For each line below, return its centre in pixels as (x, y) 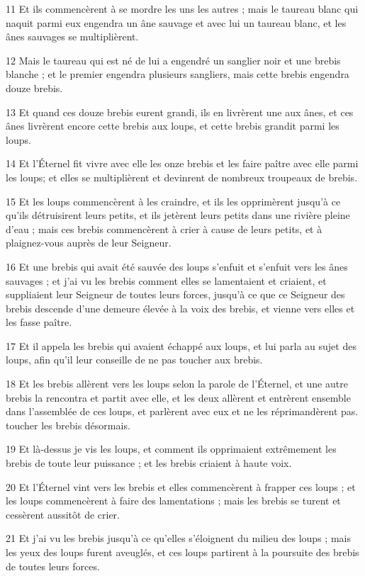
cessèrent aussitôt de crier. (63, 514)
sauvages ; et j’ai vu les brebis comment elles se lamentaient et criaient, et (166, 280)
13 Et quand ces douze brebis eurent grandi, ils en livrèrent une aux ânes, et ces (180, 112)
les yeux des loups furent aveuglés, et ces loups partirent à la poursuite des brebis (182, 552)
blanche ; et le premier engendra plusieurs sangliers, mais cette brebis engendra (178, 74)
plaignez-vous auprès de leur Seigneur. (89, 243)
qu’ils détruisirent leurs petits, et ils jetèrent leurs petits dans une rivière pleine (178, 215)
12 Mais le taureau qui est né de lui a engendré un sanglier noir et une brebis (173, 60)
